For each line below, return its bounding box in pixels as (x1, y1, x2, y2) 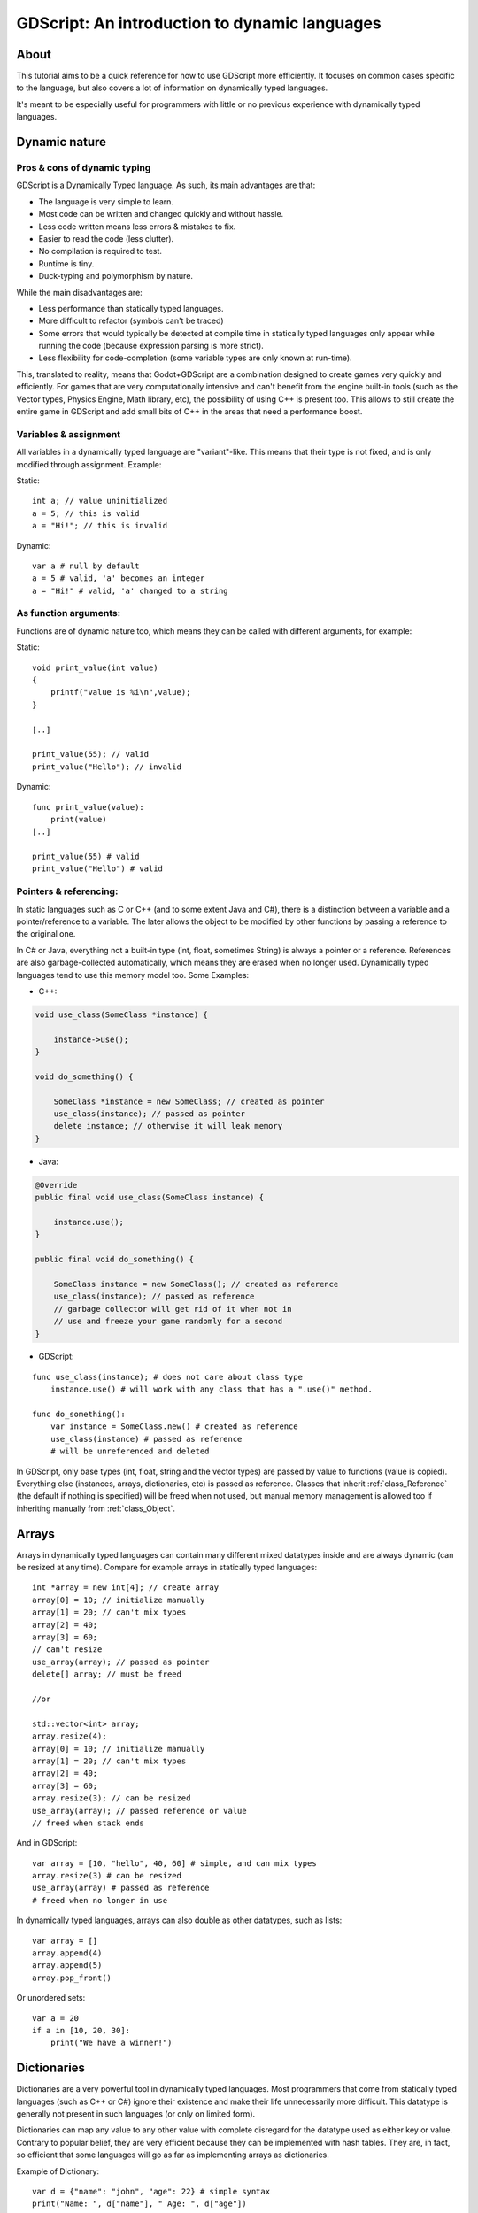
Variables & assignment (16, 428, 121, 440)
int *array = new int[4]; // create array (32, 1583, 220, 1592)
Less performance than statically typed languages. (38, 303, 225, 313)
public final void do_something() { (35, 1254, 195, 1265)
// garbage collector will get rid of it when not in (53, 1304, 292, 1314)
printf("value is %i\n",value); (50, 687, 191, 698)
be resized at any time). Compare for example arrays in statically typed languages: (16, 1562, 318, 1573)
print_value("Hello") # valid (32, 864, 164, 874)
